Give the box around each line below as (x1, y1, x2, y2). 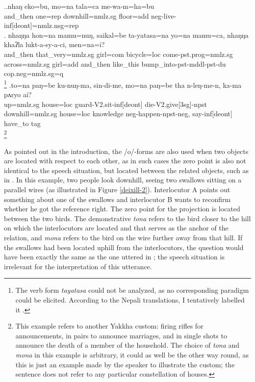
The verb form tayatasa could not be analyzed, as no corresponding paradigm (15, 285, 249, 295)
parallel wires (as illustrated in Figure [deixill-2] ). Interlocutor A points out (4, 184, 230, 194)
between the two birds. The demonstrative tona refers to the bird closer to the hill (4, 213, 251, 223)
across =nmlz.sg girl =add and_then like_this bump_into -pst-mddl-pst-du (4, 58, 226, 69)
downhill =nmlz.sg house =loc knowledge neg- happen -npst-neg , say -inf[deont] (4, 108, 232, 119)
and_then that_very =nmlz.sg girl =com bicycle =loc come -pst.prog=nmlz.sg (4, 49, 233, 59)
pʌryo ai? (4, 89, 32, 99)
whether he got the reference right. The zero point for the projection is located (4, 204, 240, 214)
